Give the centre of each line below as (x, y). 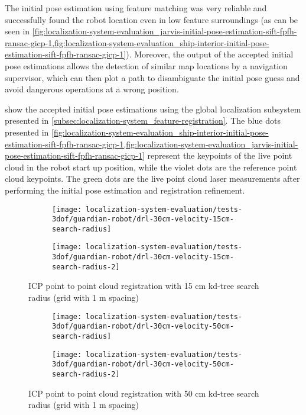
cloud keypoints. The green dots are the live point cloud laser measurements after (152, 178)
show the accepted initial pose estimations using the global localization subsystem (153, 109)
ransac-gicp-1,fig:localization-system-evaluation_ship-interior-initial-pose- (137, 42)
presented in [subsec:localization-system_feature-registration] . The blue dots (143, 120)
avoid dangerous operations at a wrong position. (92, 89)
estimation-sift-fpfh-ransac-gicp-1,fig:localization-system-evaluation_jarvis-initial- (152, 144)
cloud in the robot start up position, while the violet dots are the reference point (151, 167)
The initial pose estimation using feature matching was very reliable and (136, 8)
